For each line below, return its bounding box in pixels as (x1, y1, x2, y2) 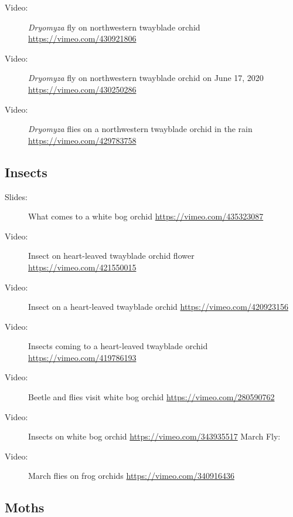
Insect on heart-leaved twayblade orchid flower (28, 249, 195, 262)
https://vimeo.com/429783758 (28, 134, 137, 146)
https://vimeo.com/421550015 (28, 261, 137, 273)
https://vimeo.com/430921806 (28, 32, 137, 45)
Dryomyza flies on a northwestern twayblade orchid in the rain (28, 123, 253, 135)
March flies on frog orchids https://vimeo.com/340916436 (28, 469, 234, 482)
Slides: (5, 190, 28, 202)
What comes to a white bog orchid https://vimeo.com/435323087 (28, 210, 264, 222)
